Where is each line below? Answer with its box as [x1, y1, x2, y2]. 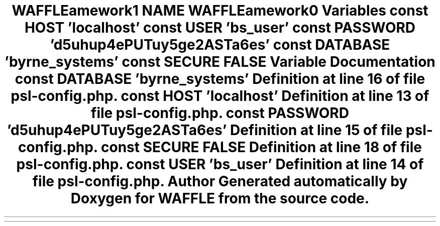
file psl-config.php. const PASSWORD [91, 104, 349, 122]
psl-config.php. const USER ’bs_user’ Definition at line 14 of [16, 156, 424, 173]
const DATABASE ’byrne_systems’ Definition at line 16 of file [15, 70, 425, 87]
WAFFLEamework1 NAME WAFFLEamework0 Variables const [12, 2, 428, 19]
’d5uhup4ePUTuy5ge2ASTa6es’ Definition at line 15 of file [7, 122, 403, 139]
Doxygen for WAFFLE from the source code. [70, 190, 370, 207]
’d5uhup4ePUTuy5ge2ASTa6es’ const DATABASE [50, 36, 390, 53]
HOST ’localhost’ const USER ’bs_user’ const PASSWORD [24, 19, 416, 36]
